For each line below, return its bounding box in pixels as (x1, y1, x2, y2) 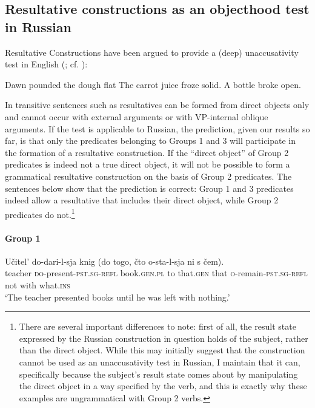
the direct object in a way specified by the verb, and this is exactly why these (19, 379, 307, 392)
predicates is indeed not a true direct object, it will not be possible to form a (5, 158, 290, 171)
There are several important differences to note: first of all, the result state (19, 320, 296, 333)
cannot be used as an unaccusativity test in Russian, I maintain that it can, (19, 355, 300, 368)
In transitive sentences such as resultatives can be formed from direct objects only (5, 98, 310, 111)
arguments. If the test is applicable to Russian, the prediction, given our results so (5, 122, 310, 135)
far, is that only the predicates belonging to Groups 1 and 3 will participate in (5, 134, 296, 147)
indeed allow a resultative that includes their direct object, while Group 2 (5, 194, 279, 206)
